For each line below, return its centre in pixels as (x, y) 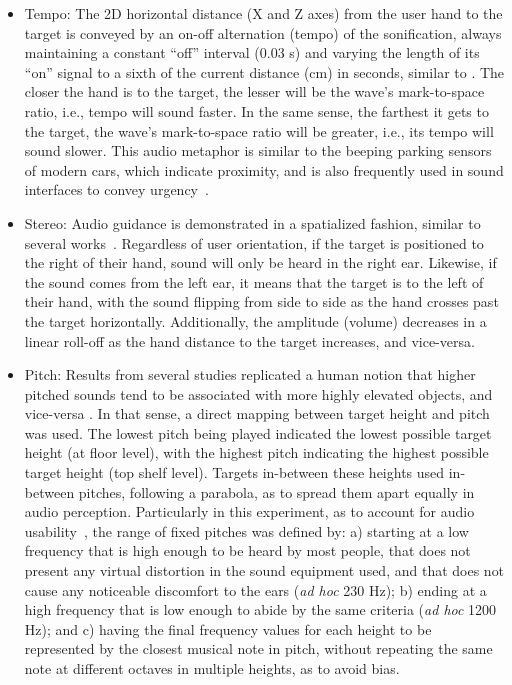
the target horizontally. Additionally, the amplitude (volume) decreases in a (255, 320)
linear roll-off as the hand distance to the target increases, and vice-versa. (249, 340)
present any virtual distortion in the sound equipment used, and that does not (264, 570)
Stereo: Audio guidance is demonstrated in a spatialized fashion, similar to (252, 222)
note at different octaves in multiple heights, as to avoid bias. (212, 668)
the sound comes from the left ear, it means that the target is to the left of (254, 281)
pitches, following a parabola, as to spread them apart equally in (276, 491)
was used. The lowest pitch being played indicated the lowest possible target (258, 432)
